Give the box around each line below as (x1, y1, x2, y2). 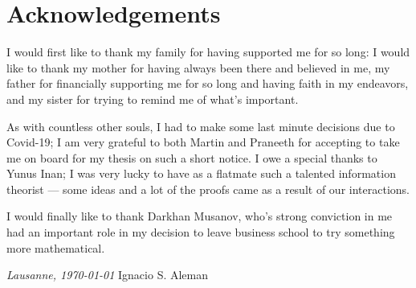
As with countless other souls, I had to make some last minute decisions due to (6, 117, 395, 134)
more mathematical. (6, 239, 105, 256)
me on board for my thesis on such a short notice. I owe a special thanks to (6, 149, 377, 166)
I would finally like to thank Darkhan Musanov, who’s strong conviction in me (6, 208, 393, 224)
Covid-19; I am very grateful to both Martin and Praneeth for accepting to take (6, 134, 400, 150)
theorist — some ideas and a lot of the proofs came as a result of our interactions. (6, 180, 410, 197)
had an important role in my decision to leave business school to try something (6, 224, 395, 241)
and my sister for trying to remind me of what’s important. (6, 90, 299, 107)
